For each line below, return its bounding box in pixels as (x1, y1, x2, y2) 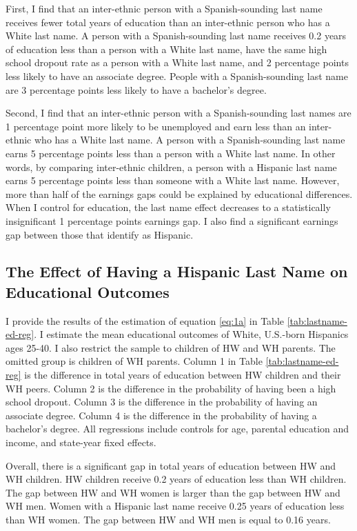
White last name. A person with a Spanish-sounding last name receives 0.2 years (6, 28, 347, 43)
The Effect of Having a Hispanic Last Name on (6, 261, 348, 282)
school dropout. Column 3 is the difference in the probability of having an (6, 394, 318, 409)
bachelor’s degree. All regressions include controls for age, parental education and (6, 421, 349, 436)
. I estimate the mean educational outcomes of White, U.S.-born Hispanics (34, 327, 349, 341)
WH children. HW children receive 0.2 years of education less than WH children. (6, 472, 347, 486)
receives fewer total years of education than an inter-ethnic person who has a (6, 14, 330, 29)
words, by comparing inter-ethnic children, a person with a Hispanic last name (6, 159, 337, 174)
